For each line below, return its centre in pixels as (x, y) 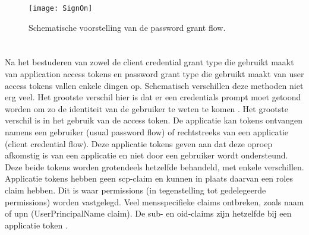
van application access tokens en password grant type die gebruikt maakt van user (154, 74)
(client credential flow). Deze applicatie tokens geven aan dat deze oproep (139, 143)
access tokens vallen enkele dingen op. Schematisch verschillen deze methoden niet (154, 85)
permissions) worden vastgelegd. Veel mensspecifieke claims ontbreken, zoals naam (154, 201)
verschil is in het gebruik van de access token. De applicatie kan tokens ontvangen (154, 120)
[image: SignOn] (61, 8)
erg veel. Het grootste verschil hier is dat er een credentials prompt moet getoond (153, 97)
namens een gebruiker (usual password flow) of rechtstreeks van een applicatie (147, 132)
